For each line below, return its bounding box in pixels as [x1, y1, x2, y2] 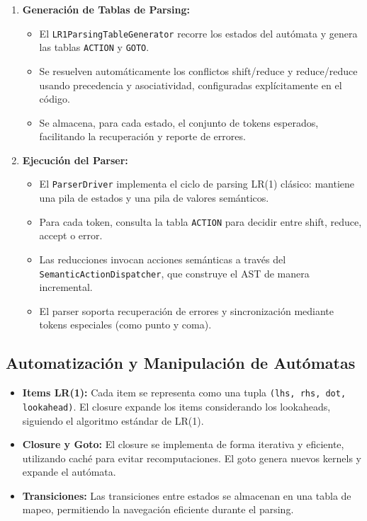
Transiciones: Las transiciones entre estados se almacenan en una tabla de [22, 488, 351, 503]
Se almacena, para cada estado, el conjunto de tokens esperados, [39, 115, 319, 130]
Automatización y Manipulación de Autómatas [6, 352, 356, 374]
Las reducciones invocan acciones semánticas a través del [39, 251, 286, 266]
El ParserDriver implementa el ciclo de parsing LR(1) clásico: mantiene [39, 176, 355, 191]
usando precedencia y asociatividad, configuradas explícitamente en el [39, 77, 342, 92]
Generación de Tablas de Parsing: [22, 2, 190, 16]
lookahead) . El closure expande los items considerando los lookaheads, [22, 399, 331, 413]
